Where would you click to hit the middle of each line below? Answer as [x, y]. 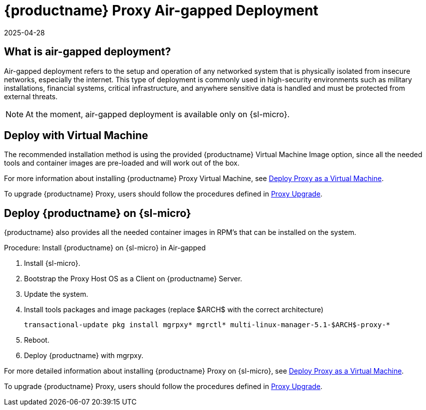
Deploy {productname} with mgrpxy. [84, 356]
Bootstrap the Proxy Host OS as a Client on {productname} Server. [133, 279]
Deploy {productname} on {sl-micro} [98, 213]
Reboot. [37, 340]
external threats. [31, 96]
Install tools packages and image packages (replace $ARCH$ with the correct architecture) [174, 310]
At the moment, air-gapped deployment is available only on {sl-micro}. [158, 114]
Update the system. [56, 294]
